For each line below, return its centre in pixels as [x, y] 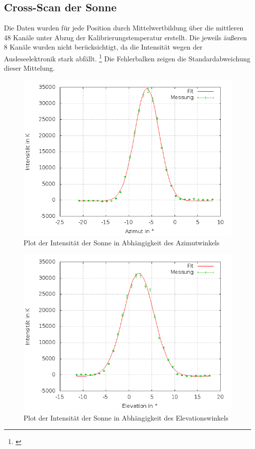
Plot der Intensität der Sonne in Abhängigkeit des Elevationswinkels [126, 417]
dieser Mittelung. [29, 68]
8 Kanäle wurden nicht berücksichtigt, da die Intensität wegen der [103, 47]
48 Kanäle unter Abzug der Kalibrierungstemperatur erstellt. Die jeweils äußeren [126, 37]
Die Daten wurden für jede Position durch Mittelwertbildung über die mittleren [124, 28]
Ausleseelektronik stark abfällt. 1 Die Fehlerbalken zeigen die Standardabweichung [127, 57]
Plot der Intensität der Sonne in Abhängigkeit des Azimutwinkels [122, 243]
